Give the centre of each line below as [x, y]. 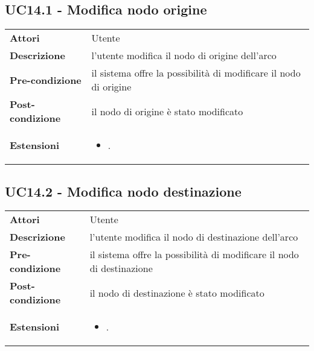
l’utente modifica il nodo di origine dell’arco [184, 55]
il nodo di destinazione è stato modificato [177, 292]
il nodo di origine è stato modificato [167, 111]
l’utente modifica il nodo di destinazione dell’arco [194, 237]
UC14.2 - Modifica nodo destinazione [123, 191]
